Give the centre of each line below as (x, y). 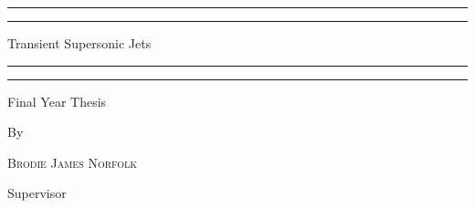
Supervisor (37, 193)
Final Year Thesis (57, 101)
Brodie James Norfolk (73, 162)
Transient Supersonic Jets (79, 43)
